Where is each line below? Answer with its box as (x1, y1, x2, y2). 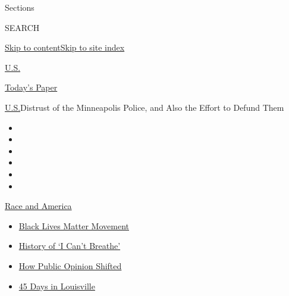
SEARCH (5, 21, 40, 33)
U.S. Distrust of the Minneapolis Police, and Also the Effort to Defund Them (5, 101, 284, 113)
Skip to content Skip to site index (5, 41, 125, 54)
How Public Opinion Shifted (18, 259, 122, 272)
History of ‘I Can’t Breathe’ (18, 239, 121, 252)
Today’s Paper (5, 81, 58, 94)
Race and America (5, 200, 72, 212)
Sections (5, 1, 34, 13)
